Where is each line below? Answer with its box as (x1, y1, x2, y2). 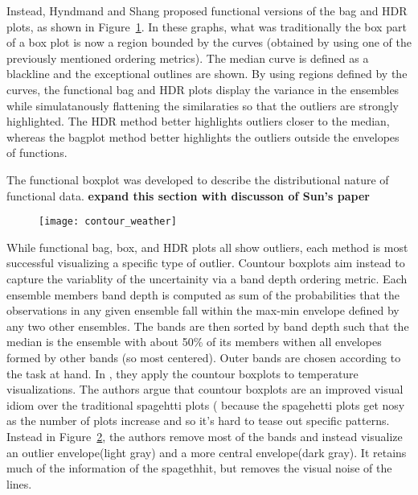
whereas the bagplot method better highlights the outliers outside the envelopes (6, 128, 400, 145)
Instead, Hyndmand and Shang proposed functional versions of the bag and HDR (6, 2, 408, 19)
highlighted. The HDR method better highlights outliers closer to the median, (6, 113, 390, 130)
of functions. (6, 144, 68, 161)
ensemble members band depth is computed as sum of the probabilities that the (6, 286, 400, 303)
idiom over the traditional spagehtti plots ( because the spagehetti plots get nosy (6, 396, 405, 413)
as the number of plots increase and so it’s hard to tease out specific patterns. (6, 412, 390, 429)
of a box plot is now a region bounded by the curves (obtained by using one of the (6, 34, 412, 51)
